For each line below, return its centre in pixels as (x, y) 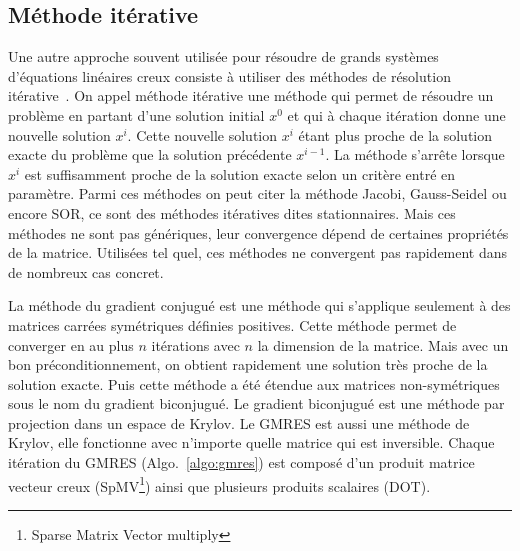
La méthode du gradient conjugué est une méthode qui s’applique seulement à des (259, 305)
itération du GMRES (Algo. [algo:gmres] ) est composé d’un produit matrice (241, 462)
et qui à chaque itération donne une (396, 114)
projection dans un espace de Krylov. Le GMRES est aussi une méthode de (239, 422)
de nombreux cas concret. (86, 271)
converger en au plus (71, 344)
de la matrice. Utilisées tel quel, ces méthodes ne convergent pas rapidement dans (258, 252)
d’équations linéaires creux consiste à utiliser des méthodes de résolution (229, 75)
